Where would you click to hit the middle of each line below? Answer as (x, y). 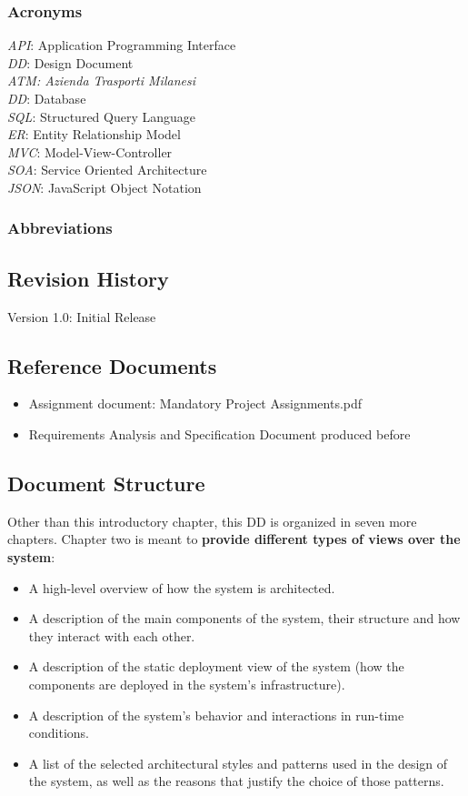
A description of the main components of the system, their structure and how (244, 618)
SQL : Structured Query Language (102, 116)
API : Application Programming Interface (122, 45)
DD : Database (47, 98)
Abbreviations (60, 228)
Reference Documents (112, 365)
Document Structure (106, 483)
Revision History (88, 278)
